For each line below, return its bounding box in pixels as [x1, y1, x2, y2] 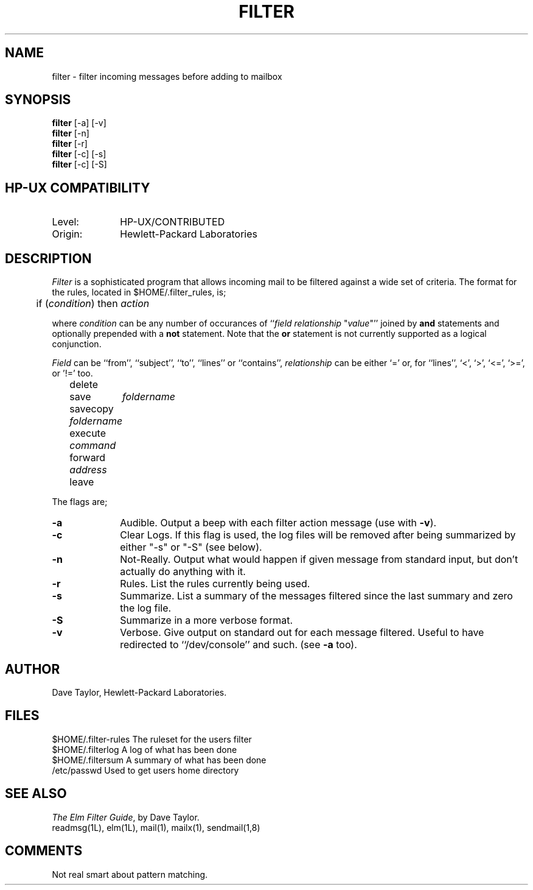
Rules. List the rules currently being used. [120, 577, 310, 590]
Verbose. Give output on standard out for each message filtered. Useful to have [120, 626, 484, 639]
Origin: [52, 228, 83, 241]
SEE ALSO [5, 786, 67, 802]
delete [69, 378, 99, 391]
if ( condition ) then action [36, 297, 150, 310]
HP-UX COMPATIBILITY [5, 180, 150, 196]
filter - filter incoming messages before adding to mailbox [52, 71, 282, 82]
